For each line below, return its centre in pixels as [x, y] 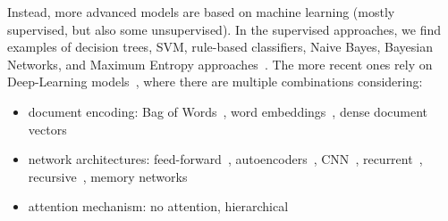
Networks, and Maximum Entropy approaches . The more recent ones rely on [220, 64]
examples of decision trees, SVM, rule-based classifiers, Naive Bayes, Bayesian [220, 47]
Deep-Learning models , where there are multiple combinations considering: [215, 82]
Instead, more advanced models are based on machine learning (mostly [201, 12]
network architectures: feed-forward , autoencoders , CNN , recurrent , [225, 159]
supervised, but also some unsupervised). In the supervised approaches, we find [224, 29]
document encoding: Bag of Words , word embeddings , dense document [228, 111]
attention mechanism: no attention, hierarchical [158, 206]
